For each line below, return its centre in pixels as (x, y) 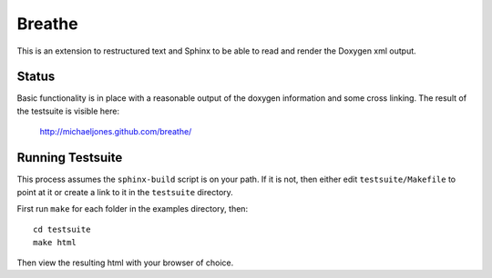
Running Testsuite (70, 158)
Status (36, 77)
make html (55, 242)
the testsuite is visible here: (68, 111)
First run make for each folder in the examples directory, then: (133, 208)
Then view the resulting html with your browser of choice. (125, 263)
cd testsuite (62, 230)
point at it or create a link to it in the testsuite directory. (125, 192)
